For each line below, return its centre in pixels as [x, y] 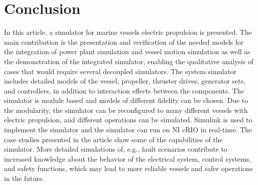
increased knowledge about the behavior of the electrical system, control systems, [128, 158]
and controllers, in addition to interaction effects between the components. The [124, 90]
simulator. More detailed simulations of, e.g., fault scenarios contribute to [116, 149]
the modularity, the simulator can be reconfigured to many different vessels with [126, 110]
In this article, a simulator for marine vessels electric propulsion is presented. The [128, 32]
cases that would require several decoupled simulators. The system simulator [120, 71]
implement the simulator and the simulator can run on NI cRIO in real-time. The [128, 130]
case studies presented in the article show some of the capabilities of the [113, 139]
